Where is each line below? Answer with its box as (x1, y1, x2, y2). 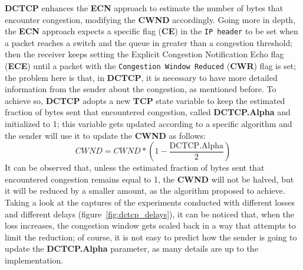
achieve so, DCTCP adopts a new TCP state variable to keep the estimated (5, 94, 285, 106)
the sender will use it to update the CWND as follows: (5, 129, 206, 141)
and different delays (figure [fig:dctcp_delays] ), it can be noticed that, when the (5, 207, 295, 220)
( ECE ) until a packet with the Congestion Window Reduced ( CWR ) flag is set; (5, 60, 297, 72)
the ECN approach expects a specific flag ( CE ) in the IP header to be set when (5, 25, 298, 37)
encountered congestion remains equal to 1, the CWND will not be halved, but (5, 173, 294, 185)
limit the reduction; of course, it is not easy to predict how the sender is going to (5, 230, 297, 243)
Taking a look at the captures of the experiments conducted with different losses (5, 196, 295, 209)
